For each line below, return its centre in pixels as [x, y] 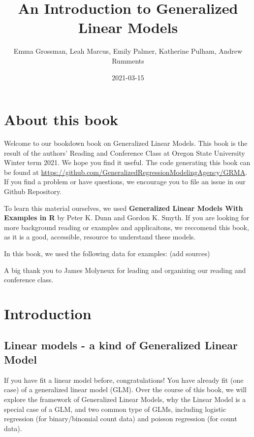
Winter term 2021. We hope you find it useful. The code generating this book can [127, 162]
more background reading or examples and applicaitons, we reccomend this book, [127, 227]
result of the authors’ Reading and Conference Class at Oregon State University [125, 152]
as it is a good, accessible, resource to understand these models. [100, 237]
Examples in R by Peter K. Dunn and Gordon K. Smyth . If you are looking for [127, 218]
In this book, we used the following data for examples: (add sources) [107, 253]
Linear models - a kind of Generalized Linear [121, 345]
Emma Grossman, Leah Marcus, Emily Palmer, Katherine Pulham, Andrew [128, 51]
